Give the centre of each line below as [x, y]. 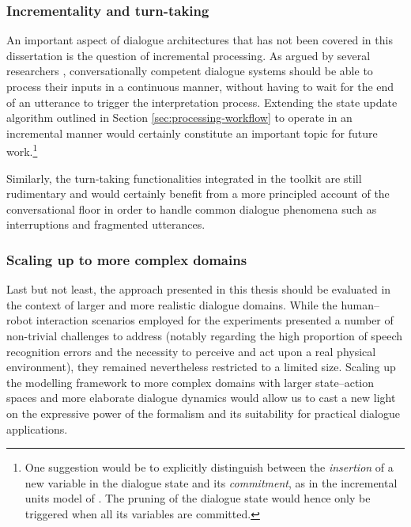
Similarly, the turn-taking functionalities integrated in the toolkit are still [184, 178]
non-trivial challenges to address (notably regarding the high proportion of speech [205, 336]
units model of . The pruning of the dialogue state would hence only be [198, 498]
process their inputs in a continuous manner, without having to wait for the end [200, 86]
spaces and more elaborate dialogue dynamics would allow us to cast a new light [201, 398]
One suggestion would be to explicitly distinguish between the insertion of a [209, 467]
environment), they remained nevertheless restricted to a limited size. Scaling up [201, 367]
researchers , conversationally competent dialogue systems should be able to [190, 71]
